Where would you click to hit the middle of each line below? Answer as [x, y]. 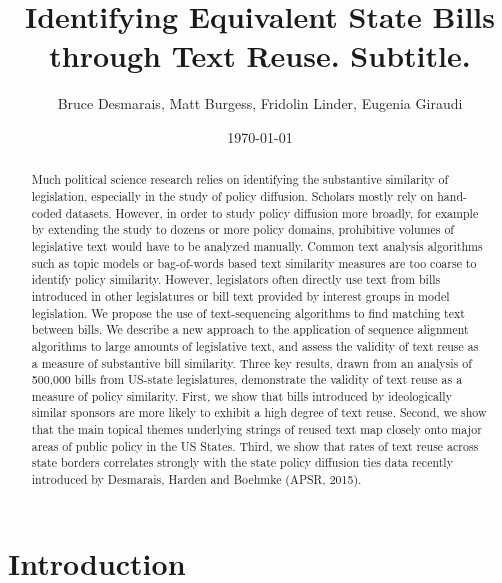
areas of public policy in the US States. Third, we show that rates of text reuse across [255, 445]
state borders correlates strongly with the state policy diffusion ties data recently [242, 462]
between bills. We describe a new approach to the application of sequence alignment [250, 329]
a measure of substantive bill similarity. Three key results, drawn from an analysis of [251, 362]
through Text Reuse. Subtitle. [260, 55]
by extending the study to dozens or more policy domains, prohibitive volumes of [242, 229]
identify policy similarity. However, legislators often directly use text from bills [236, 279]
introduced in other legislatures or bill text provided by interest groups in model [240, 295]
